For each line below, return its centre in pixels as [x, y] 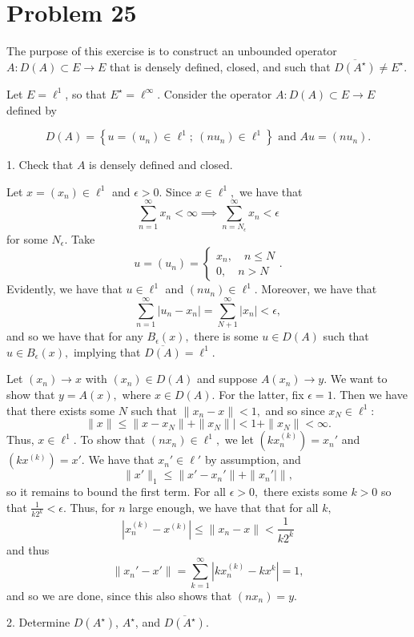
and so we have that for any [75, 336]
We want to [359, 379]
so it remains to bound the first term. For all [116, 491]
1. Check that [40, 165]
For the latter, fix [261, 394]
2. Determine [38, 622]
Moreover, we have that [319, 289]
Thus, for [92, 507]
